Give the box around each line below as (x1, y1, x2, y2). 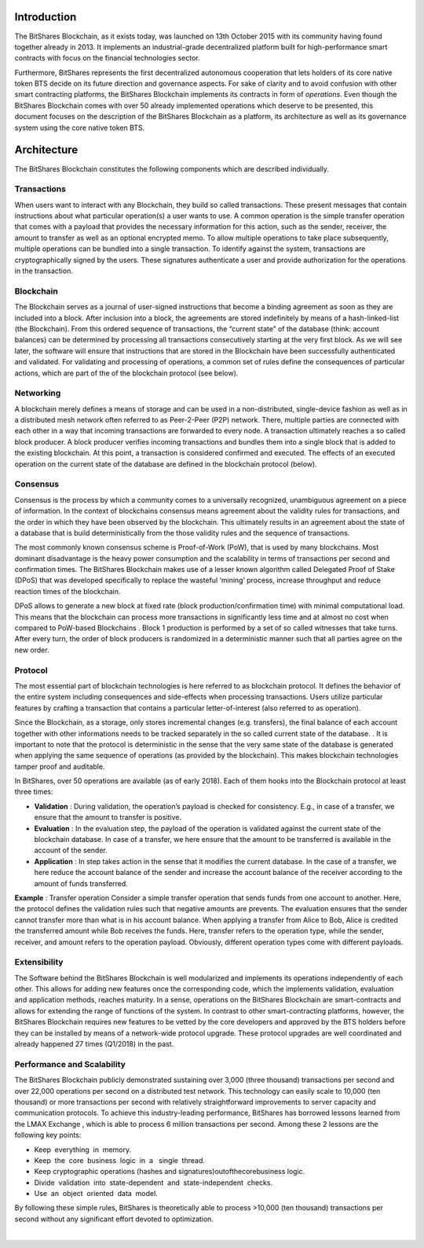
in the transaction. (14, 266, 74, 275)
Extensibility (14, 957, 64, 968)
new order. (14, 645, 50, 655)
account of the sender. (34, 846, 108, 855)
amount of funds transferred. (34, 878, 129, 888)
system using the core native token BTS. (14, 123, 145, 132)
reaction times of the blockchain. (14, 586, 121, 596)
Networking (14, 388, 61, 399)
